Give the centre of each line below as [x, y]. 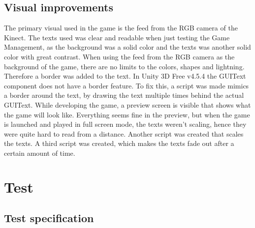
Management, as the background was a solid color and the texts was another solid [127, 47]
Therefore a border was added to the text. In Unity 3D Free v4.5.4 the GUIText [125, 76]
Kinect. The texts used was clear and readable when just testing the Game [117, 37]
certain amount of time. [40, 153]
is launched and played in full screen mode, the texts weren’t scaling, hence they [125, 124]
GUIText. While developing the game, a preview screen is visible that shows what [127, 104]
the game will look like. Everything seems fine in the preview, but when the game [127, 114]
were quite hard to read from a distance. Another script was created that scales [124, 133]
